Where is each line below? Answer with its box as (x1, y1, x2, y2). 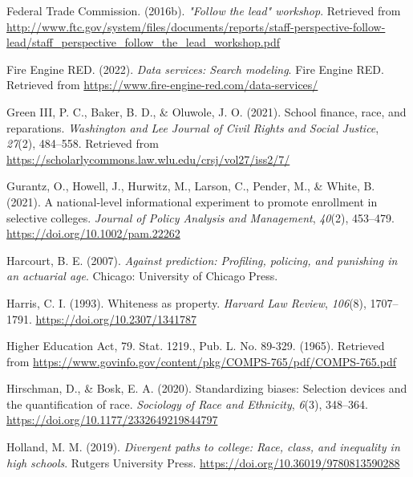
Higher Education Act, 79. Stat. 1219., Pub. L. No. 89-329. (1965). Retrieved (6, 337, 385, 354)
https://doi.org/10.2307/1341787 (35, 310, 196, 327)
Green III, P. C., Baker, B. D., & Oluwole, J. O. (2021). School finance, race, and (6, 103, 407, 120)
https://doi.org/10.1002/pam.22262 (6, 225, 180, 242)
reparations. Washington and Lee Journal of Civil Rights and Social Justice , (6, 119, 379, 136)
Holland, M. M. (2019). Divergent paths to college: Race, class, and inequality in (6, 438, 400, 455)
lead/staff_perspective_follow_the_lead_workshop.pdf (6, 34, 281, 51)
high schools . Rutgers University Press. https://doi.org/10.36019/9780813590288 (6, 454, 400, 471)
